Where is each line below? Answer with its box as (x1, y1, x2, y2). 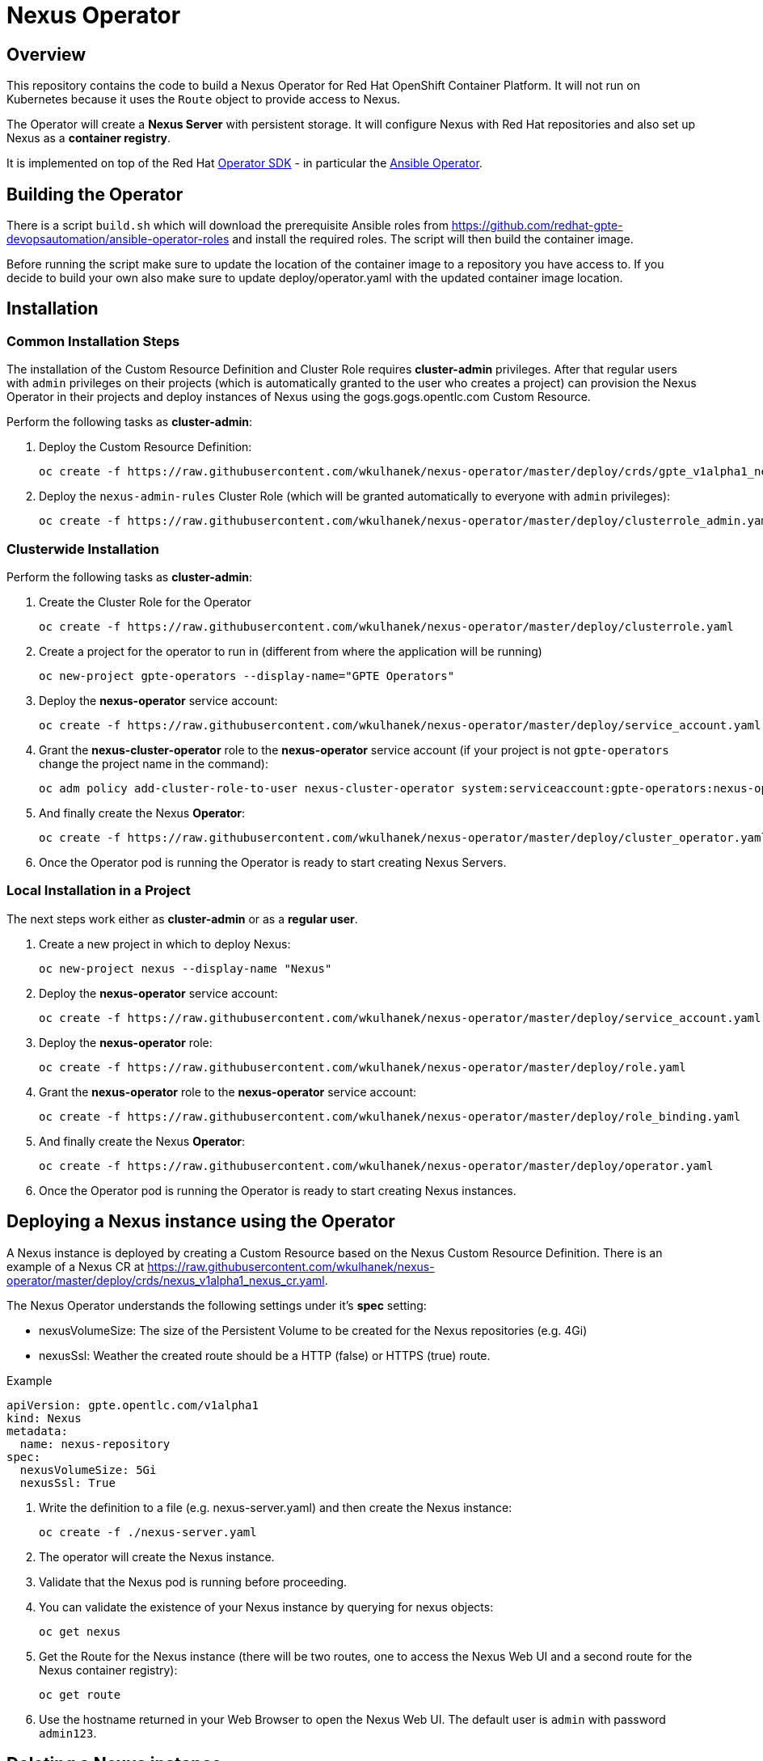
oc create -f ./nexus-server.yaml (39, 1525, 257, 1539)
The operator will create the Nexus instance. (39, 1549, 275, 1564)
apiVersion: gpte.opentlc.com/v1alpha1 (6, 1398, 259, 1412)
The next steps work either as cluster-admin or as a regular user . (6, 911, 358, 926)
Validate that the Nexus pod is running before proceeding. (39, 1574, 348, 1589)
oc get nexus (39, 1624, 121, 1638)
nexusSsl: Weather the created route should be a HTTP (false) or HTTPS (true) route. (39, 1348, 491, 1362)
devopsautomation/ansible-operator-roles (6, 232, 230, 247)
